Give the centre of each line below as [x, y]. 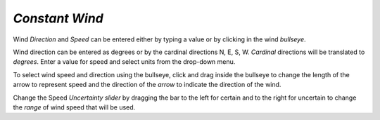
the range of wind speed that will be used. [74, 107]
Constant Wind [58, 18]
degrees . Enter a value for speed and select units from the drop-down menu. [124, 62]
